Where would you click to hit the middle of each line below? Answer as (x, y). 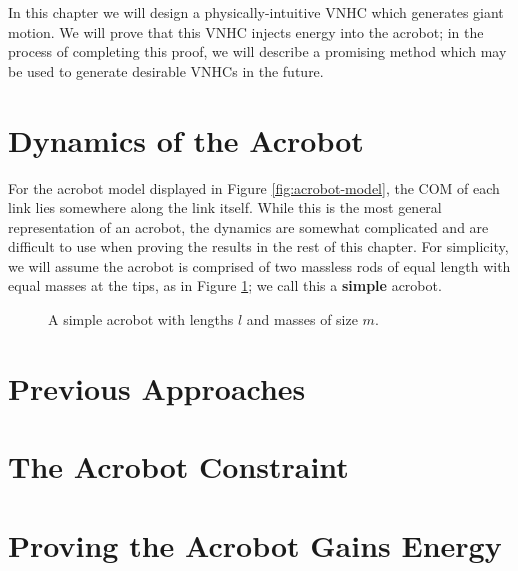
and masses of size (302, 319)
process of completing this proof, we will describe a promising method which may (257, 51)
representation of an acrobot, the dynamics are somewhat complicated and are (248, 226)
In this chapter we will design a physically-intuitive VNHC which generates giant (256, 12)
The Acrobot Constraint (178, 466)
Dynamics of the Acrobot (186, 139)
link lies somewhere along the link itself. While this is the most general (225, 207)
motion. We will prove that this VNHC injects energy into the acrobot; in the (246, 31)
